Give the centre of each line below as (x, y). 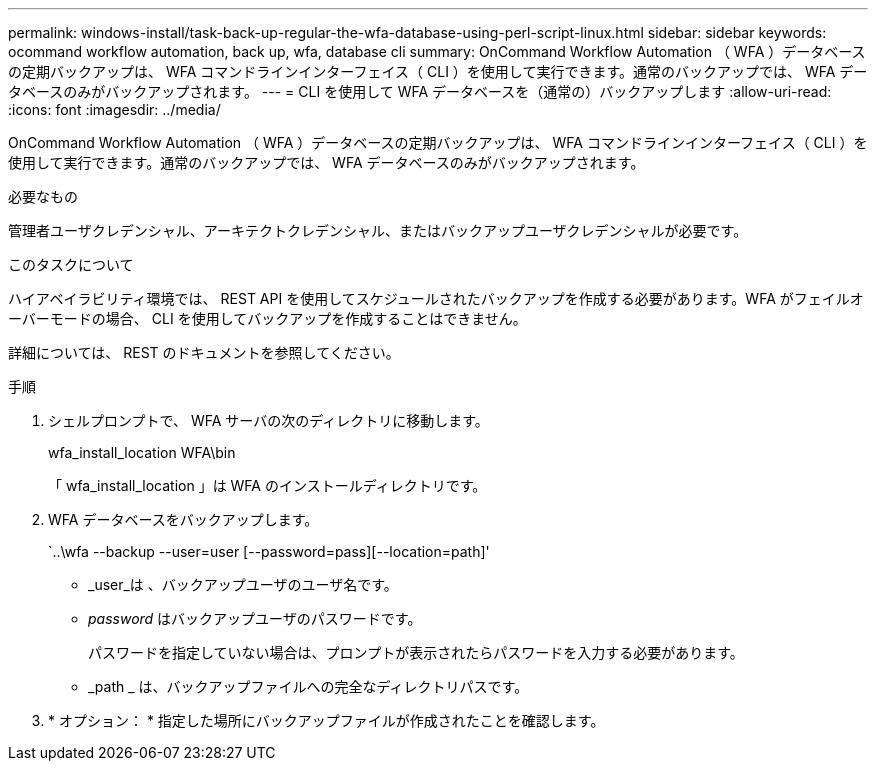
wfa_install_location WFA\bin (142, 452)
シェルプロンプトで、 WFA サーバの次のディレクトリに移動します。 (268, 420)
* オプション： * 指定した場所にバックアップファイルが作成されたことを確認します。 (326, 720)
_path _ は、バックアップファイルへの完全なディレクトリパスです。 (308, 686)
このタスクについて (71, 264)
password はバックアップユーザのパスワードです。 (255, 618)
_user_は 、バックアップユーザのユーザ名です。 (243, 584)
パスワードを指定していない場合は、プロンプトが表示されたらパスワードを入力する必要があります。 (416, 652)
